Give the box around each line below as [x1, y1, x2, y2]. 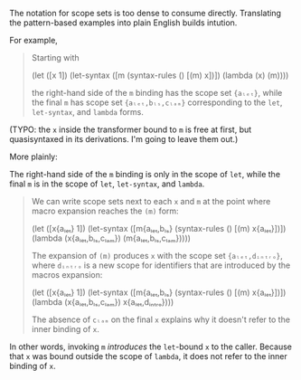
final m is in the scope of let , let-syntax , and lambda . [9, 178, 205, 189]
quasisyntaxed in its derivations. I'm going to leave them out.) [9, 134, 239, 144]
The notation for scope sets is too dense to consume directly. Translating [9, 8, 282, 18]
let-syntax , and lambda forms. [31, 107, 145, 117]
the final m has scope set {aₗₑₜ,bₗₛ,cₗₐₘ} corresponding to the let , [31, 97, 283, 108]
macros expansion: [31, 270, 103, 280]
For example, [9, 35, 59, 45]
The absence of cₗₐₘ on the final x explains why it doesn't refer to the [31, 314, 291, 325]
